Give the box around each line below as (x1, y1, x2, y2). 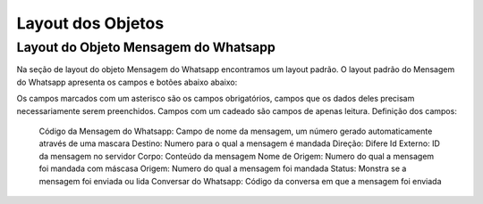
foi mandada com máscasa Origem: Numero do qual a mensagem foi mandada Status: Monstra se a (38, 163, 407, 174)
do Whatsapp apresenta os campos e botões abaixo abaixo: (16, 77, 238, 87)
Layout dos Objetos (16, 13, 165, 33)
